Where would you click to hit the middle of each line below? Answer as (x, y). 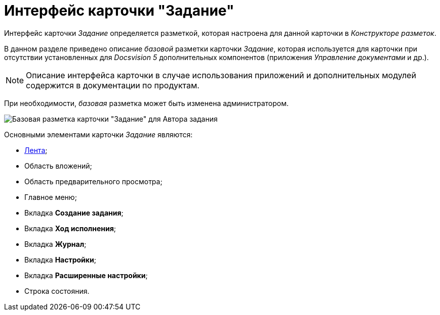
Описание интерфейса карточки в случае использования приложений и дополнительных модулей (221, 75)
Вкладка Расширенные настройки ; (86, 275)
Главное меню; (51, 197)
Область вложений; (58, 166)
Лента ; (36, 150)
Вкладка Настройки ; (60, 259)
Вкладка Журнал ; (55, 244)
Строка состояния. (57, 291)
